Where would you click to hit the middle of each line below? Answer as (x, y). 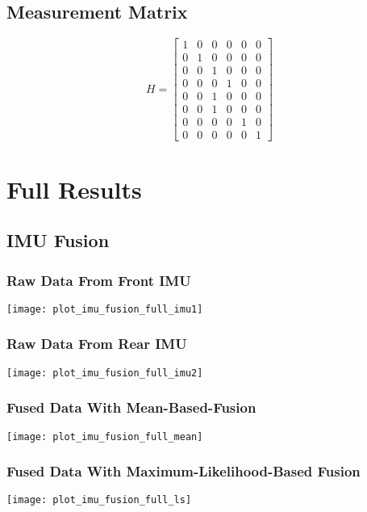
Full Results (74, 189)
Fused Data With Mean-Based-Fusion (131, 407)
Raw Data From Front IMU (99, 280)
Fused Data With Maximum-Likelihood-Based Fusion (183, 471)
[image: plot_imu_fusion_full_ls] (99, 500)
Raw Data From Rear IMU (97, 344)
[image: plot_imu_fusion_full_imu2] (105, 373)
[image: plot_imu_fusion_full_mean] (105, 436)
